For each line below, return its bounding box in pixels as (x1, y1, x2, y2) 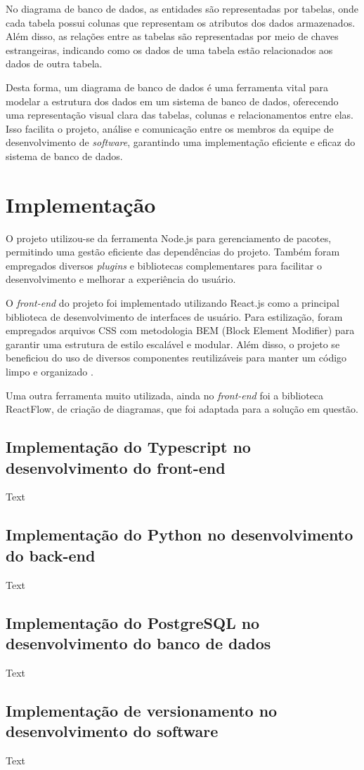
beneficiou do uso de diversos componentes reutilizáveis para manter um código (6, 350, 347, 365)
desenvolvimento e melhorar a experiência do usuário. (6, 272, 236, 286)
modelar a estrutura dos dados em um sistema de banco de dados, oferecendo (6, 93, 339, 108)
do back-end (6, 544, 96, 566)
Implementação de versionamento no (6, 699, 278, 721)
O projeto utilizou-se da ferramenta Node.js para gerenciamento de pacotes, (6, 230, 332, 245)
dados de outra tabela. (6, 56, 103, 71)
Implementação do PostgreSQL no (6, 611, 260, 633)
